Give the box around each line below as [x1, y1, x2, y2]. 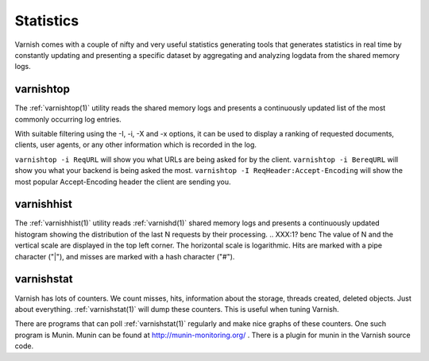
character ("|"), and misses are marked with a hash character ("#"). [14, 252, 235, 261]
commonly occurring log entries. [14, 114, 122, 124]
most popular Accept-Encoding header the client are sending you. [14, 177, 231, 186]
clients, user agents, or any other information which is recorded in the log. [14, 140, 257, 150]
